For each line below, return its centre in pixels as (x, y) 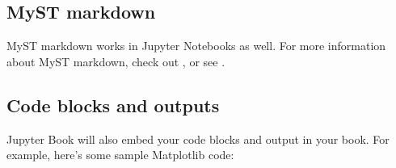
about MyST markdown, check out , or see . (116, 61)
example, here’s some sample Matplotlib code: (120, 155)
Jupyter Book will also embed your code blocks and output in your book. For (198, 139)
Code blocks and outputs (113, 105)
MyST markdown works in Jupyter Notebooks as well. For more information (196, 46)
